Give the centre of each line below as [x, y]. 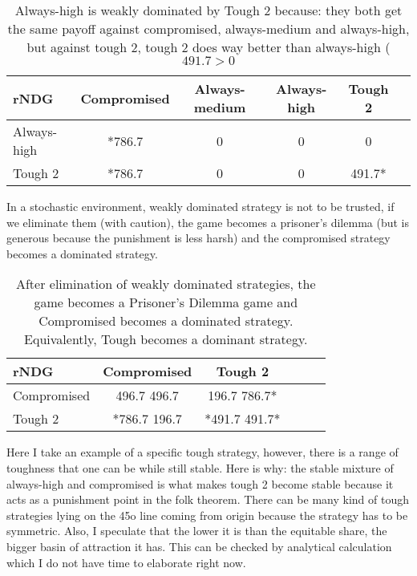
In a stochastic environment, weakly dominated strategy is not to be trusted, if [200, 206]
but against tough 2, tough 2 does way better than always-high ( [208, 47]
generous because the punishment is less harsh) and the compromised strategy [198, 238]
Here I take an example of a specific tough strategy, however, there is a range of [202, 452]
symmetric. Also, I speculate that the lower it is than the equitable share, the [197, 531]
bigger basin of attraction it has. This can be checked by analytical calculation [199, 546]
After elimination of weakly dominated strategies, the [166, 284]
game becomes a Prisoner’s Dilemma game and [166, 302]
